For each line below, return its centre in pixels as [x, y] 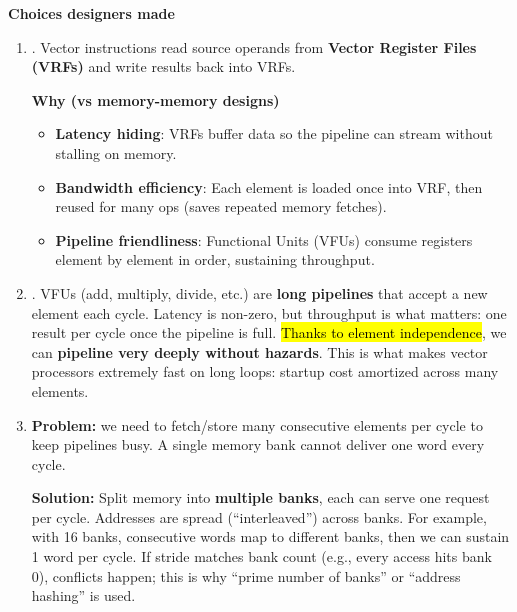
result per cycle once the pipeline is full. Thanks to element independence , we [269, 332]
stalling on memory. [116, 152]
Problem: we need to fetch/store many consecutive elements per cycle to [257, 424]
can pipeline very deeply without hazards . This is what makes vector [259, 351]
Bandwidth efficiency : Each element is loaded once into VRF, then [269, 186]
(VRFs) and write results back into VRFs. [163, 66]
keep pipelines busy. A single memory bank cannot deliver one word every [258, 444]
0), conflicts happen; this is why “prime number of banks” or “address [246, 575]
